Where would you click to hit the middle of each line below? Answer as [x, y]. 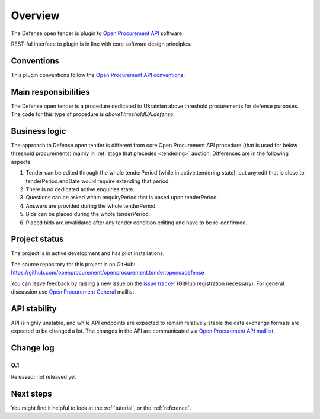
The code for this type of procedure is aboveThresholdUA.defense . [93, 114]
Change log [33, 348]
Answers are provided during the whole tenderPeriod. [91, 206]
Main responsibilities [50, 92]
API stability [34, 309]
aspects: [21, 162]
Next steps [31, 394]
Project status [38, 239]
